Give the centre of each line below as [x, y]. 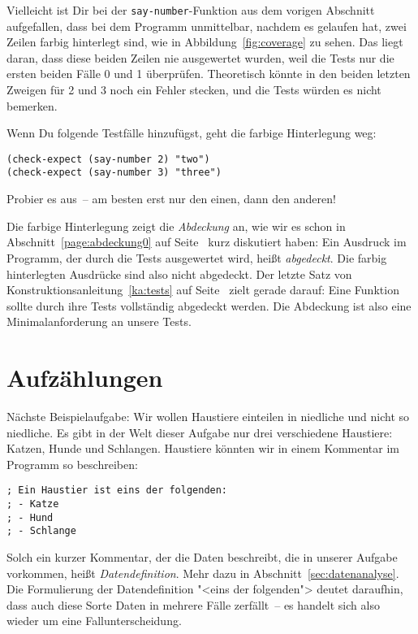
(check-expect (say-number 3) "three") [114, 173]
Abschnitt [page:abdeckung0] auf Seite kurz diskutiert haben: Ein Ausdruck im [207, 242]
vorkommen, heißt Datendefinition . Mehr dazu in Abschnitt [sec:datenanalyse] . [203, 573]
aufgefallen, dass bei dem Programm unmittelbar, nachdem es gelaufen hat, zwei [207, 26]
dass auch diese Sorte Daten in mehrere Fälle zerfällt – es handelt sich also [193, 604]
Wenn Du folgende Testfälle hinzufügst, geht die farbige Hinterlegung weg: [192, 133]
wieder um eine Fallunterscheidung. [94, 621]
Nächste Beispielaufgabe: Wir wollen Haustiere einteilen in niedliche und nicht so [208, 416]
